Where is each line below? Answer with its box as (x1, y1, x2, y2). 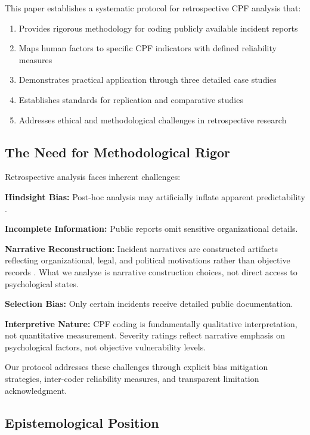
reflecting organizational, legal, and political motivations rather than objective (5, 254, 290, 266)
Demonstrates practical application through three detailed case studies (18, 73, 277, 86)
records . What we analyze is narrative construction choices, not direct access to (5, 265, 297, 278)
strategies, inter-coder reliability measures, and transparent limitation (5, 372, 259, 385)
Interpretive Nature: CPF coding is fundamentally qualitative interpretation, (5, 317, 297, 330)
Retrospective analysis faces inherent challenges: (5, 170, 181, 183)
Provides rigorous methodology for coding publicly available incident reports (18, 21, 298, 34)
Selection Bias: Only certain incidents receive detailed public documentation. (5, 297, 293, 310)
